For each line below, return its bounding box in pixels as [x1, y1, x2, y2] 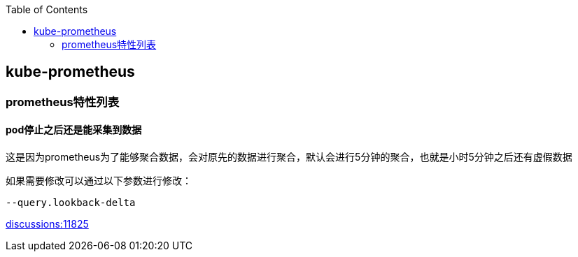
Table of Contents [6, 3, 88, 15]
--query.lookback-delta [6, 197, 136, 209]
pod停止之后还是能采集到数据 [6, 124, 142, 136]
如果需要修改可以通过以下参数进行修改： [6, 175, 192, 187]
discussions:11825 [6, 218, 89, 230]
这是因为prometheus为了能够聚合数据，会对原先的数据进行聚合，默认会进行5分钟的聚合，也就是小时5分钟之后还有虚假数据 [6, 151, 572, 163]
